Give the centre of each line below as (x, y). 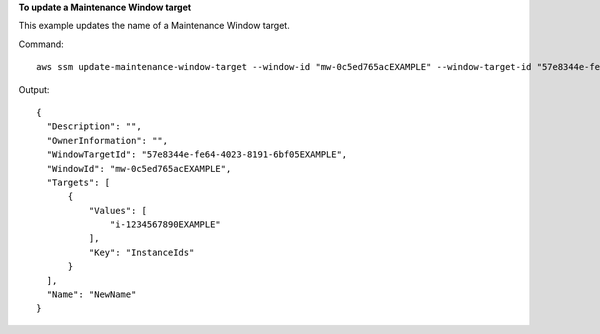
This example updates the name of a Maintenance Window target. (154, 26)
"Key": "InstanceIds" (141, 252)
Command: (41, 44)
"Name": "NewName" (91, 294)
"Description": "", (94, 126)
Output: (34, 89)
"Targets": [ (78, 182)
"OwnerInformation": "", (107, 140)
